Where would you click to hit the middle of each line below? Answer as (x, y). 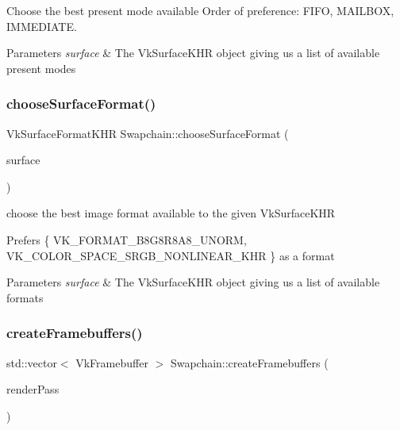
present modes (41, 68)
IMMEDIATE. (42, 26)
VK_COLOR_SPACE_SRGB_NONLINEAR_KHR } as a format (171, 255)
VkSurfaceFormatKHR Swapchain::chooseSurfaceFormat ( (148, 133)
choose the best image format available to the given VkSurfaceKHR (171, 213)
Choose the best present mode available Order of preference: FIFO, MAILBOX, (200, 10)
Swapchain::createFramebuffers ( (249, 362)
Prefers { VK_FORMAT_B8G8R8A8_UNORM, (127, 239)
